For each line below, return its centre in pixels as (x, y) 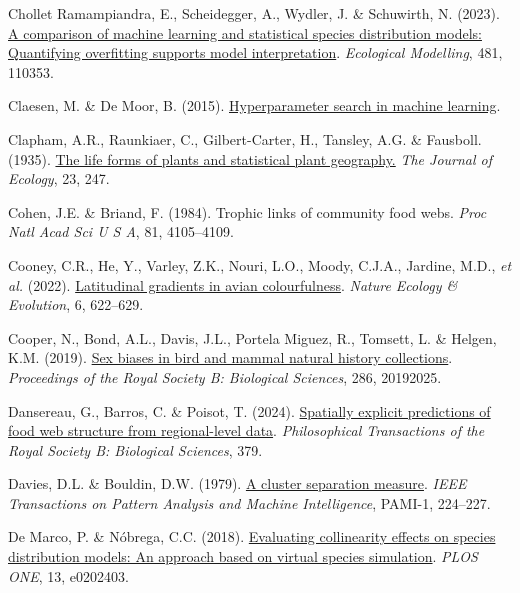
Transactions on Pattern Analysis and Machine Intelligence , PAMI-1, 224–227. (249, 502)
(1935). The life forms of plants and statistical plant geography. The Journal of (250, 158)
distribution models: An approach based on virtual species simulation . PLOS (243, 556)
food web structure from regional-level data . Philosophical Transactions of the (246, 430)
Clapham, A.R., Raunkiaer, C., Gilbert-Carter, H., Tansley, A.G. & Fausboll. (245, 138)
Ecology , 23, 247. (59, 178)
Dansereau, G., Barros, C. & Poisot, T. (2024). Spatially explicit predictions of (249, 410)
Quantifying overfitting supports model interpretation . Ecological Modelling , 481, (255, 52)
